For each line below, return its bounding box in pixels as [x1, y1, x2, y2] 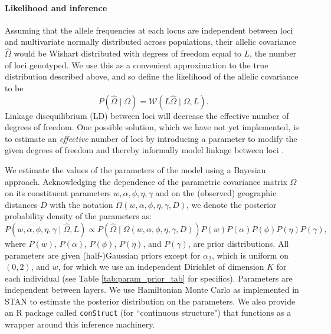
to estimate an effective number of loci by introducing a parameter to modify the [5, 132, 297, 144]
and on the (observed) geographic [155, 187, 277, 199]
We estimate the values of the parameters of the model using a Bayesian [5, 163, 266, 176]
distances [5, 198, 38, 210]
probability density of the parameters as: [5, 210, 152, 222]
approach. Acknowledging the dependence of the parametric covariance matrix [5, 175, 287, 187]
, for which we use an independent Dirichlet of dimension [58, 260, 264, 273]
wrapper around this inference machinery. [5, 318, 155, 330]
